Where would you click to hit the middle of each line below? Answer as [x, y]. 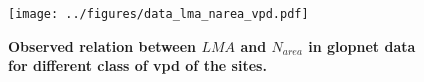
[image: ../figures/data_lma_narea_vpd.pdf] [158, 14]
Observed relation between [102, 45]
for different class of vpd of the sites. [137, 65]
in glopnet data [362, 45]
